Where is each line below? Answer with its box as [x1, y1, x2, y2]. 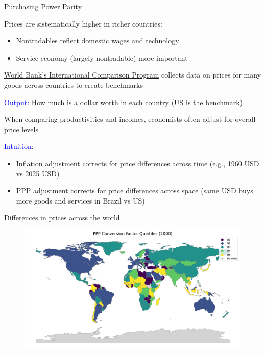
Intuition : [4, 141, 34, 151]
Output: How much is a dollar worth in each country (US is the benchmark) [4, 96, 243, 107]
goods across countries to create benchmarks [4, 79, 143, 90]
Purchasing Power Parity [4, 1, 82, 11]
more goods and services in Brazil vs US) [16, 195, 145, 206]
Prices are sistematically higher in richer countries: [4, 18, 162, 29]
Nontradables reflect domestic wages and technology [16, 35, 179, 46]
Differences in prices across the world [4, 212, 120, 223]
